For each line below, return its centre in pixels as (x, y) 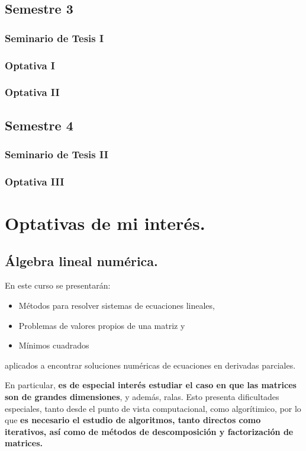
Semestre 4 (39, 125)
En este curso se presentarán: (58, 285)
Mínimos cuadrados (54, 345)
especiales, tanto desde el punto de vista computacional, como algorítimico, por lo (153, 408)
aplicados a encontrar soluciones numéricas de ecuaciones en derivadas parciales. (150, 365)
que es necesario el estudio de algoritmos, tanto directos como (133, 420)
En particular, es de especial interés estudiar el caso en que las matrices (151, 385)
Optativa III (35, 181)
